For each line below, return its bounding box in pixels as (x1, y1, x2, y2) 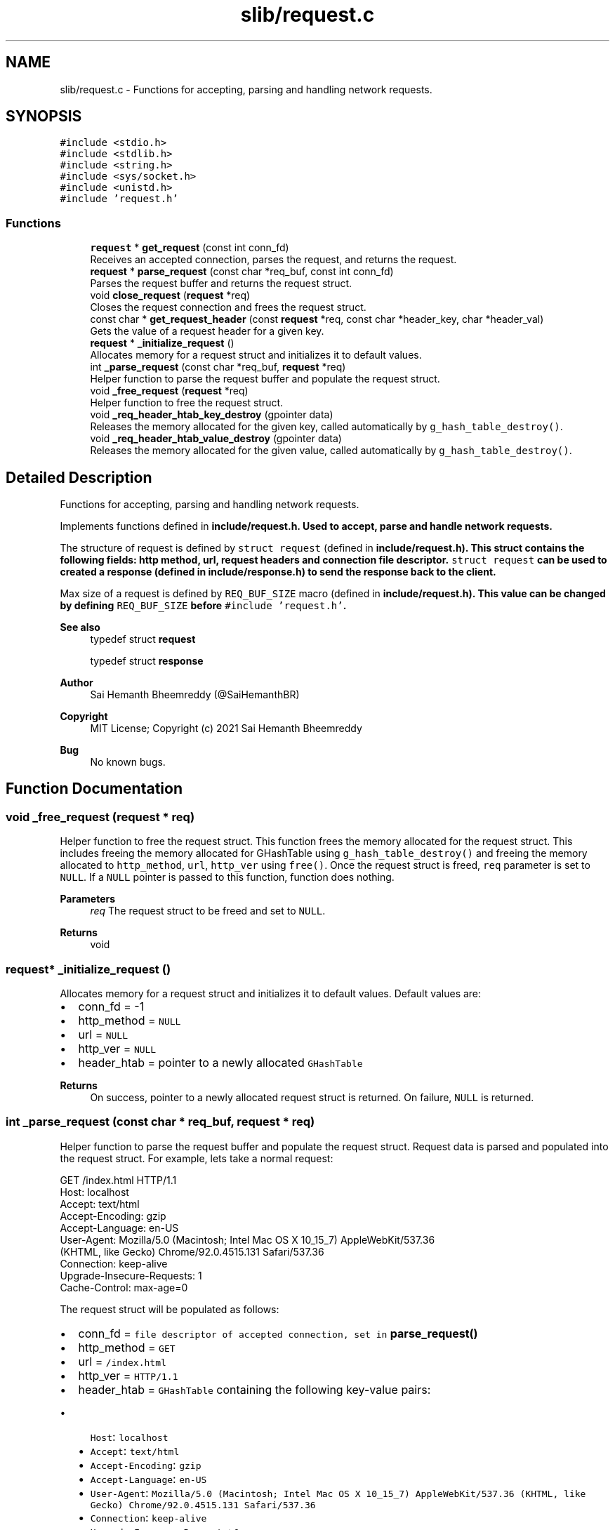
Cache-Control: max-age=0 (60, 1281, 188, 1293)
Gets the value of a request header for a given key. (90, 325, 324, 338)
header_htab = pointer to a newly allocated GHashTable (78, 1056, 363, 1070)
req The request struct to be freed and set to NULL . (90, 905, 326, 917)
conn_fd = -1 (78, 999, 145, 1013)
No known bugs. (90, 756, 166, 769)
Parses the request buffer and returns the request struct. (90, 277, 352, 290)
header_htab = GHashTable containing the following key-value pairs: (78, 1382, 431, 1397)
